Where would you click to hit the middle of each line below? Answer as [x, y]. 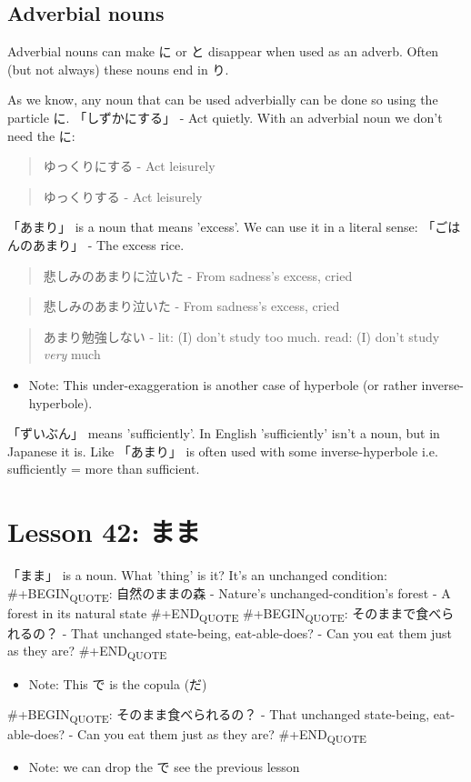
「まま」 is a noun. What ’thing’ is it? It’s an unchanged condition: [197, 575]
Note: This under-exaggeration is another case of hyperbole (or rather [223, 384]
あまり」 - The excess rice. [108, 244]
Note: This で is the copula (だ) [118, 683]
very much [72, 354]
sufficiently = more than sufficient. [104, 469]
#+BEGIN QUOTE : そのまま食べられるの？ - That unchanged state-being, [219, 715]
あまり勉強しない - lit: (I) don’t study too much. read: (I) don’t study [241, 336]
